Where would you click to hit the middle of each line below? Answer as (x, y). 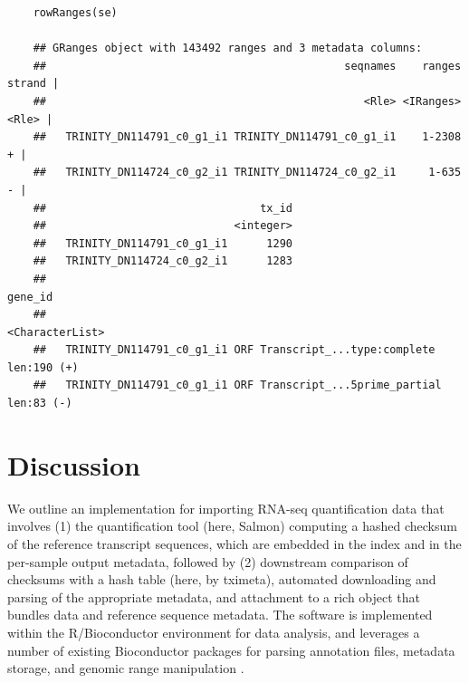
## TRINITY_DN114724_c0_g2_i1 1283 (163, 261)
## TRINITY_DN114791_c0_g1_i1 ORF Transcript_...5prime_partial (237, 385)
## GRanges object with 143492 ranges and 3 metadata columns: (228, 48)
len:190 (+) (43, 367)
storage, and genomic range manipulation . (126, 668)
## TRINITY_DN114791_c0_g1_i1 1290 (163, 243)
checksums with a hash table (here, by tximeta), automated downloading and (222, 579)
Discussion (74, 464)
